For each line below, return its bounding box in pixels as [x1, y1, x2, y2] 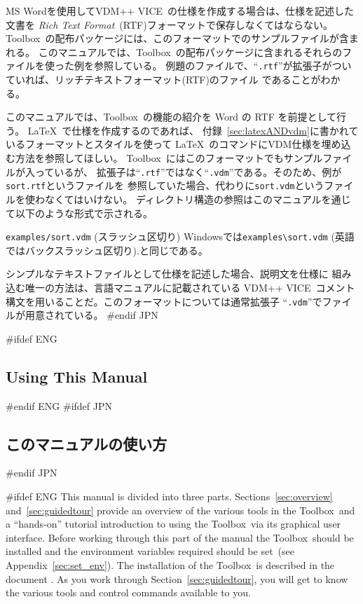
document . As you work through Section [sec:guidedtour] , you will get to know [6, 571, 348, 586]
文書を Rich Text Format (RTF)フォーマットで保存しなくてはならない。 [6, 17, 333, 32]
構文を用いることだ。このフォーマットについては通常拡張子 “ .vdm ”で [6, 294, 322, 308]
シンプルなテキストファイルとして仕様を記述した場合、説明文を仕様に [6, 266, 329, 281]
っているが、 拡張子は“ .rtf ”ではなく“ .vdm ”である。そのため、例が [34, 164, 342, 179]
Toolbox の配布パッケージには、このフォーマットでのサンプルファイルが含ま [6, 31, 359, 46]
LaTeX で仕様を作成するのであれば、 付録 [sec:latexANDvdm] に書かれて [27, 123, 359, 137]
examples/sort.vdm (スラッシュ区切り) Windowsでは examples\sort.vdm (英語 [6, 229, 355, 244]
